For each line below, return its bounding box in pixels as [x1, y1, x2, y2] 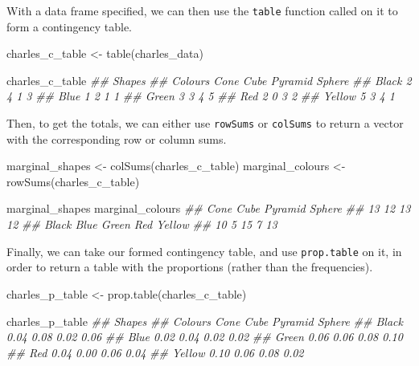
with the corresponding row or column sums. [6, 130, 227, 147]
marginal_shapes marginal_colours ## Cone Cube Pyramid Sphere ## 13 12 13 [6, 200, 411, 217]
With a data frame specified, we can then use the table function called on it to [6, 2, 398, 18]
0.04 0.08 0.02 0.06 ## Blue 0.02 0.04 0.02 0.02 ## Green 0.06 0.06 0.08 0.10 [6, 328, 403, 345]
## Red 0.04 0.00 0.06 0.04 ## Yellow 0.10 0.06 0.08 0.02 [6, 344, 304, 360]
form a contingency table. [6, 18, 132, 35]
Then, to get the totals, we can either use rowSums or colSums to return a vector [6, 115, 404, 132]
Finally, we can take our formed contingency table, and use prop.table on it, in [6, 242, 402, 259]
